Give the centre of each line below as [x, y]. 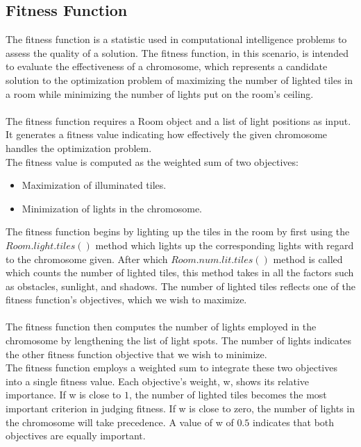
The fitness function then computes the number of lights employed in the [161, 327]
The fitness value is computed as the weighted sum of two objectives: [152, 161]
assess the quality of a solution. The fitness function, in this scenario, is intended [177, 52]
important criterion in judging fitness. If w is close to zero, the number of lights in [180, 408]
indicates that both [293, 422]
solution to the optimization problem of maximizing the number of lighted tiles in [179, 79]
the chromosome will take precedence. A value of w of [120, 422]
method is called [308, 259]
